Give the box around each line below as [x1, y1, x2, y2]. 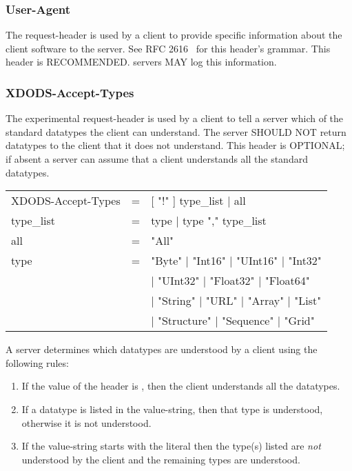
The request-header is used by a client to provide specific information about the [6, 28, 342, 42]
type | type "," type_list [151, 212, 267, 229]
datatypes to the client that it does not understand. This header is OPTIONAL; [6, 138, 345, 152]
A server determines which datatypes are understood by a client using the [6, 342, 318, 357]
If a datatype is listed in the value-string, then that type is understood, [21, 401, 323, 416]
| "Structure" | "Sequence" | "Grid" [151, 312, 315, 329]
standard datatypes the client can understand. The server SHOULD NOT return [6, 124, 346, 139]
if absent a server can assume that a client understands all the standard [6, 152, 308, 166]
